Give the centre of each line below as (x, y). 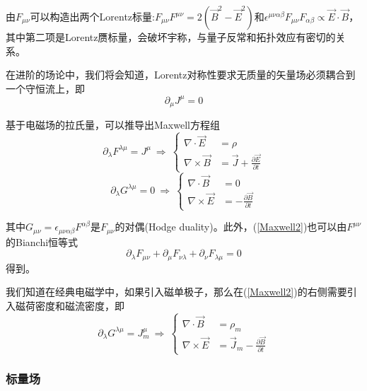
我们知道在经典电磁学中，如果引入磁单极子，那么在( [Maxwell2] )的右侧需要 (176, 292)
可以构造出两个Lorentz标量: (92, 16)
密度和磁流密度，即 (80, 305)
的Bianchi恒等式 (42, 241)
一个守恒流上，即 (45, 88)
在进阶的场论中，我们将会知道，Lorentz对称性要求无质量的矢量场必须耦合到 (181, 75)
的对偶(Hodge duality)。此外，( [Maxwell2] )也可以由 (231, 227)
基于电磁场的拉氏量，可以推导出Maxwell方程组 (113, 125)
